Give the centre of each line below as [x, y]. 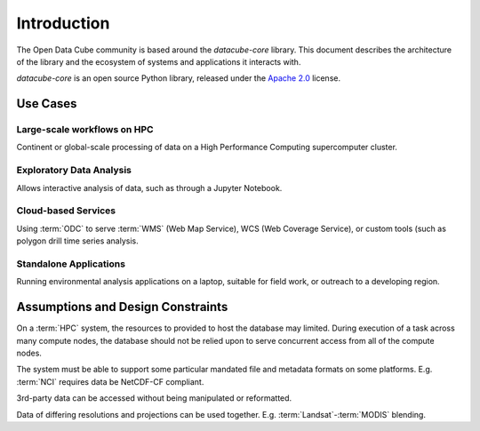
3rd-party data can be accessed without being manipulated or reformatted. [154, 398]
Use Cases [47, 104]
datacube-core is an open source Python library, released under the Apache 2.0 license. [179, 78]
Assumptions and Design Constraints [122, 307]
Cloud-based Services [66, 211]
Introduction [63, 23]
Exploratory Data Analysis [74, 171]
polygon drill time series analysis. [77, 241]
